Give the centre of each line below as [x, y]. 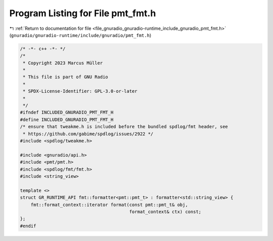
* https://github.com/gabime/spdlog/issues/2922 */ [88, 134]
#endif [28, 226]
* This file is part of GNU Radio [65, 77]
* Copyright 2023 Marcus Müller [63, 63]
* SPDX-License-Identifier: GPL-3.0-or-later [80, 91]
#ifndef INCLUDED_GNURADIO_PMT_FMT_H [67, 112]
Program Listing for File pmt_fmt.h [83, 13]
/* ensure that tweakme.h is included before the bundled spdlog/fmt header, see [124, 127]
